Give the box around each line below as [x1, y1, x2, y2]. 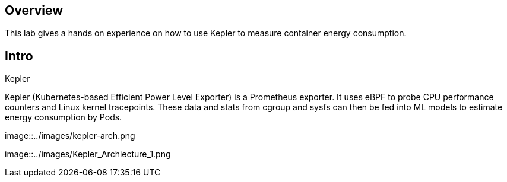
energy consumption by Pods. [5, 112, 122, 123]
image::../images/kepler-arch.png [5, 130, 135, 141]
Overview [5, 3, 64, 18]
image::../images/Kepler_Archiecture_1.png [5, 149, 171, 159]
